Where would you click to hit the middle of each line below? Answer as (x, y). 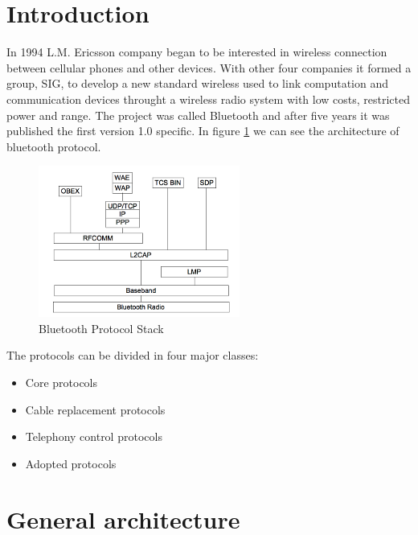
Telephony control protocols (94, 436)
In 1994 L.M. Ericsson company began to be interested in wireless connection (197, 52)
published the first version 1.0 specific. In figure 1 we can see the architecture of (203, 131)
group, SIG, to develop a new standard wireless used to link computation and (197, 83)
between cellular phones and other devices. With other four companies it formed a (209, 67)
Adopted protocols (71, 463)
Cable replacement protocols (95, 409)
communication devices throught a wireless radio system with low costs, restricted (209, 99)
